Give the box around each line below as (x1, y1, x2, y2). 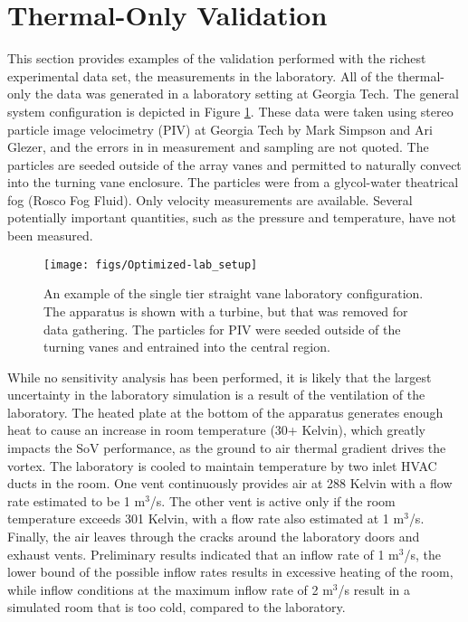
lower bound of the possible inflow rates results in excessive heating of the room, (7, 562, 454, 581)
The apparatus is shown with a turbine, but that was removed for (43, 301, 408, 320)
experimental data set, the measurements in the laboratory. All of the (7, 66, 394, 85)
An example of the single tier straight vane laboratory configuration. (43, 284, 424, 303)
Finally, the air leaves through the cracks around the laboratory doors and (7, 527, 420, 546)
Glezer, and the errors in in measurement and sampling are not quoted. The (7, 137, 429, 156)
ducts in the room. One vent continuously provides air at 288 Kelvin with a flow (7, 474, 453, 493)
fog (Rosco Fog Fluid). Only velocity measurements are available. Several (7, 190, 413, 209)
